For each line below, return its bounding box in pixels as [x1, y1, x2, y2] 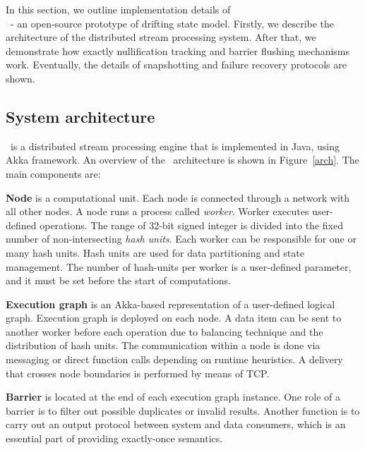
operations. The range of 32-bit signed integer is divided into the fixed [40, 217, 343, 232]
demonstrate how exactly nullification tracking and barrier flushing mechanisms [6, 43, 350, 58]
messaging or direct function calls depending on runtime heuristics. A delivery [6, 352, 343, 367]
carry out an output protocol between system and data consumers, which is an [6, 417, 346, 432]
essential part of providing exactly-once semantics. [6, 431, 223, 446]
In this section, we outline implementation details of [6, 2, 231, 16]
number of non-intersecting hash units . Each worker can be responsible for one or [6, 231, 357, 246]
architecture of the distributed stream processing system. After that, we [6, 30, 316, 44]
